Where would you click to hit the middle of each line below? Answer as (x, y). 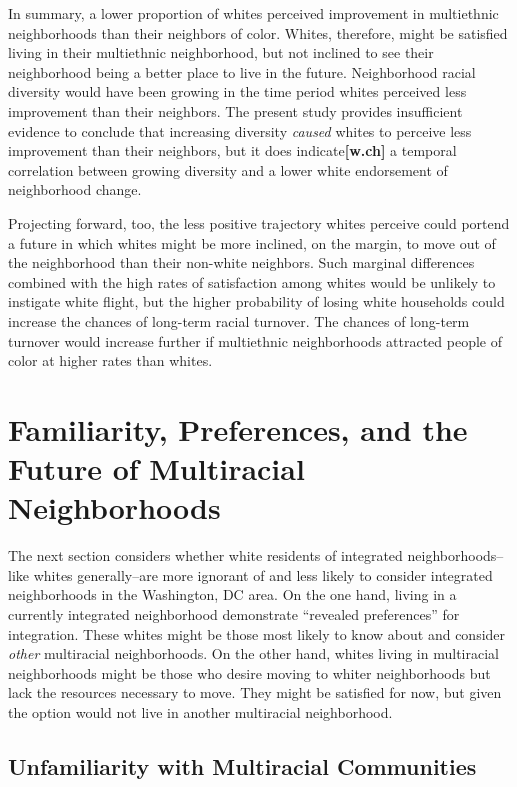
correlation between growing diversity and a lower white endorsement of (228, 169)
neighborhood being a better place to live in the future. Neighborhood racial (242, 71)
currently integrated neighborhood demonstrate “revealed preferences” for (234, 613)
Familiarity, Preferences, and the (238, 428)
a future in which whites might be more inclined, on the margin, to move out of (252, 242)
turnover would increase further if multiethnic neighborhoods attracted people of (255, 340)
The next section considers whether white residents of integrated (205, 555)
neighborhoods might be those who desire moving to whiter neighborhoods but (249, 672)
